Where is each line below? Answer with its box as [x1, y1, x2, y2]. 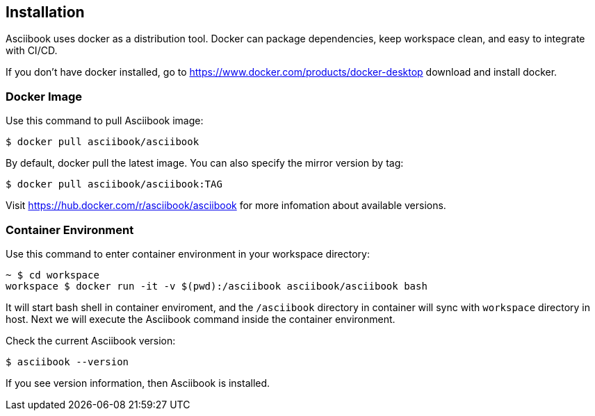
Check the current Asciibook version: [6, 334, 176, 347]
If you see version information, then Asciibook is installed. [6, 376, 270, 389]
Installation [6, 3, 85, 21]
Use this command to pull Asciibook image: [6, 115, 204, 127]
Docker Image [6, 89, 82, 103]
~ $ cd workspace [6, 269, 99, 281]
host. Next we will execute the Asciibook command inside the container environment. [6, 313, 396, 325]
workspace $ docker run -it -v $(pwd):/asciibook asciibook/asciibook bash [6, 280, 427, 292]
